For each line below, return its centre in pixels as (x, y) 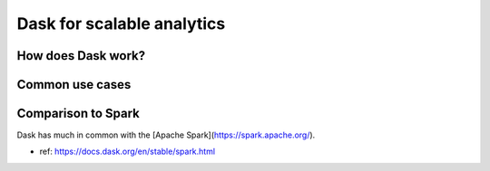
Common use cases (74, 85)
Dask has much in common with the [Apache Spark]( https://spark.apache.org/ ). (166, 135)
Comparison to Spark (78, 114)
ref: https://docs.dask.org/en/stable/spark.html (127, 152)
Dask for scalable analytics (121, 24)
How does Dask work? (81, 56)
